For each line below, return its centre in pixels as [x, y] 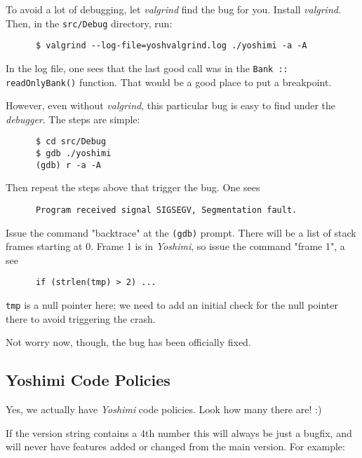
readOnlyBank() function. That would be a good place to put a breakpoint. [169, 82]
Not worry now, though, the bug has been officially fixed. [128, 342]
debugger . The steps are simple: [73, 119]
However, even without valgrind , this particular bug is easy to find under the [171, 105]
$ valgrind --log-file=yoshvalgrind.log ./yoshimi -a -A [171, 46]
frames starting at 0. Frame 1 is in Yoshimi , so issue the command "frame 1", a [175, 246]
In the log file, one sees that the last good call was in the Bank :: [147, 68]
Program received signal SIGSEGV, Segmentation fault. [166, 210]
